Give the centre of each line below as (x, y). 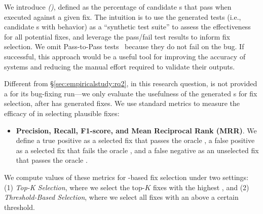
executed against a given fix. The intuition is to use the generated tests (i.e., (123, 16)
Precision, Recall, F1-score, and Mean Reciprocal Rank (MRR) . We (136, 130)
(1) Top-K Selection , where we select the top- (74, 187)
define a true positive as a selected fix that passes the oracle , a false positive (135, 140)
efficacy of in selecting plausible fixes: (62, 113)
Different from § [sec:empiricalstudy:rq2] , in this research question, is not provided (131, 83)
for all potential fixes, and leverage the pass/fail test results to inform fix (117, 36)
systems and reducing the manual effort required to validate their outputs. (120, 66)
